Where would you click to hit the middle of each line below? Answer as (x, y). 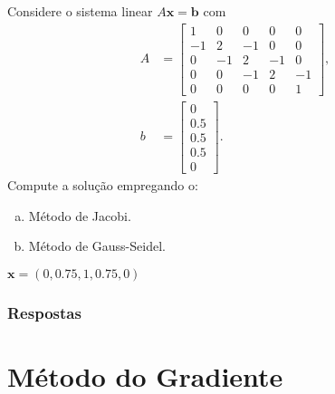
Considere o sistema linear (80, 11)
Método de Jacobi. (80, 215)
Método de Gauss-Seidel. (97, 246)
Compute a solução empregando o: (103, 184)
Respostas (44, 312)
